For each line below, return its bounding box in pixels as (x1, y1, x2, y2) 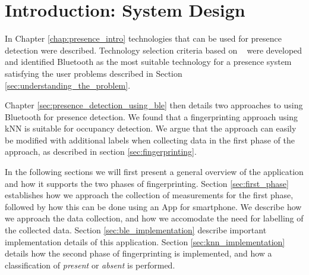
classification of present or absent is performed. (5, 258, 175, 271)
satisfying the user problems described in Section (5, 67, 182, 79)
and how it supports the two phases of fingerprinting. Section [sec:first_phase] (5, 177, 289, 189)
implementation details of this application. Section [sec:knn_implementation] (5, 235, 285, 248)
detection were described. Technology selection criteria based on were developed (5, 43, 302, 56)
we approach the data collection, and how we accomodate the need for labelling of (5, 212, 304, 224)
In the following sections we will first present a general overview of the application (5, 165, 304, 178)
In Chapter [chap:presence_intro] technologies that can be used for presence (5, 32, 282, 45)
